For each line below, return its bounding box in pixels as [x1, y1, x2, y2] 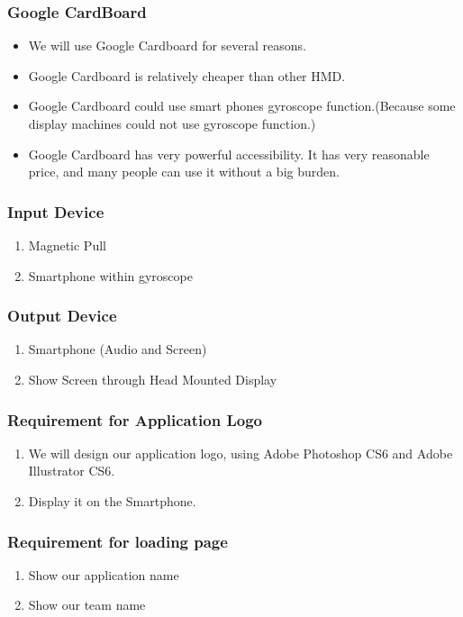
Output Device [7, 304, 117, 327]
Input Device [7, 200, 104, 222]
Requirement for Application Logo [7, 408, 262, 431]
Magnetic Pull [28, 236, 106, 254]
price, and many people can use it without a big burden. [28, 162, 340, 181]
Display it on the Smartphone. [28, 492, 196, 510]
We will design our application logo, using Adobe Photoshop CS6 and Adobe [28, 443, 453, 462]
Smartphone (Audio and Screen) [28, 340, 207, 358]
